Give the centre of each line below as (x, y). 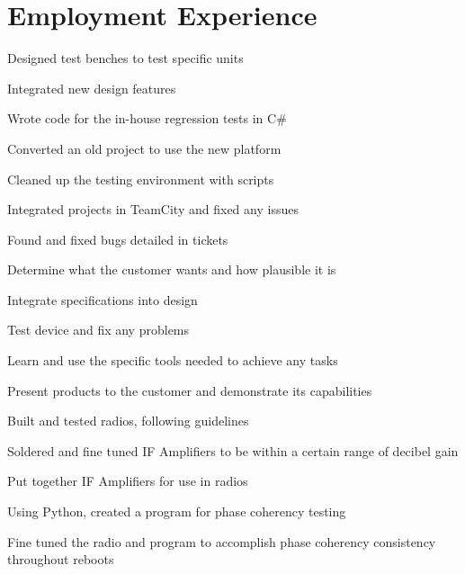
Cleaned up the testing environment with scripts (141, 179)
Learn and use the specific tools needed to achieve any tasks (173, 360)
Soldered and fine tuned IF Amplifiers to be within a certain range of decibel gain (233, 450)
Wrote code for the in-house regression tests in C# (147, 118)
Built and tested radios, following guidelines (128, 421)
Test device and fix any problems (98, 330)
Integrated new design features (92, 88)
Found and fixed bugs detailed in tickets (118, 239)
